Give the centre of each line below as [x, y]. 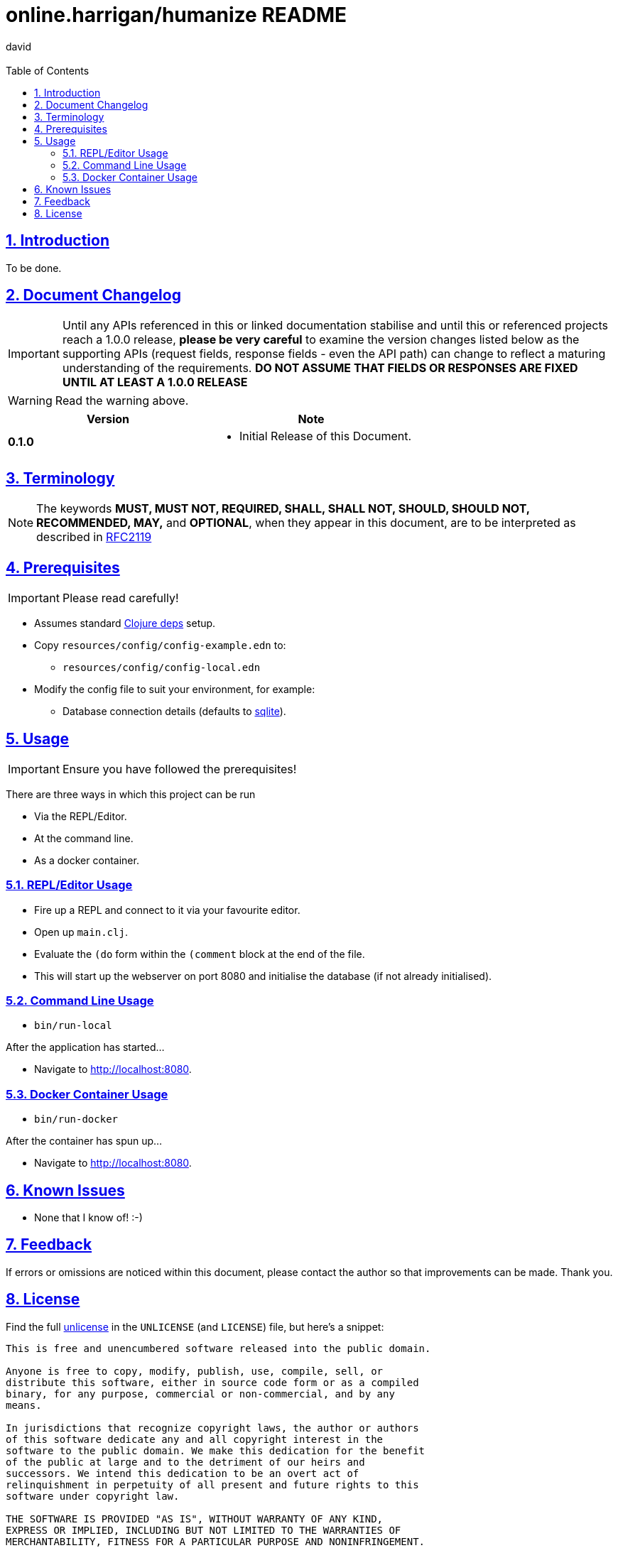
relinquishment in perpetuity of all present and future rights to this [212, 1484]
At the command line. [84, 838]
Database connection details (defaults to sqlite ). [174, 712]
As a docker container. [87, 860]
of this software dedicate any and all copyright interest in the [195, 1439]
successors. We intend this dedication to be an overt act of [183, 1473]
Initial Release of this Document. [326, 436]
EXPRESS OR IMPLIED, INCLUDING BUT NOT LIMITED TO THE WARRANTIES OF [204, 1530]
